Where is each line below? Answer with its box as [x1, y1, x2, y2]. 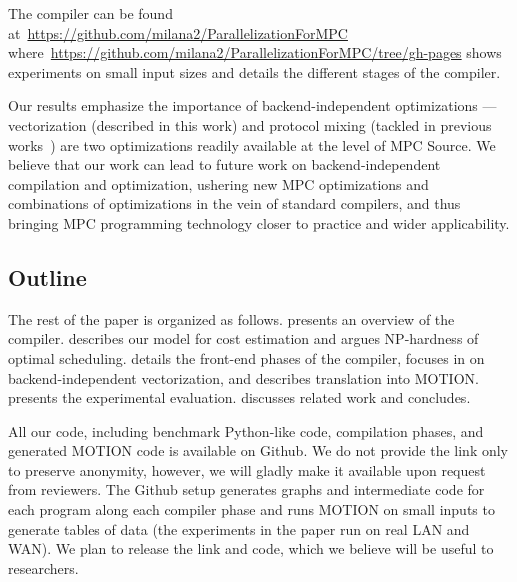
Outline [8, 261, 87, 292]
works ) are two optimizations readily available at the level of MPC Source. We [8, 134, 496, 155]
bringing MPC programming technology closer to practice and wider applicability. [8, 212, 510, 233]
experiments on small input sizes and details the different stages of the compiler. [8, 61, 501, 82]
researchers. [8, 557, 79, 578]
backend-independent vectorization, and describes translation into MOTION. [8, 367, 479, 388]
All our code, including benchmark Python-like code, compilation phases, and [8, 420, 484, 441]
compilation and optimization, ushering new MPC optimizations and [8, 173, 429, 194]
